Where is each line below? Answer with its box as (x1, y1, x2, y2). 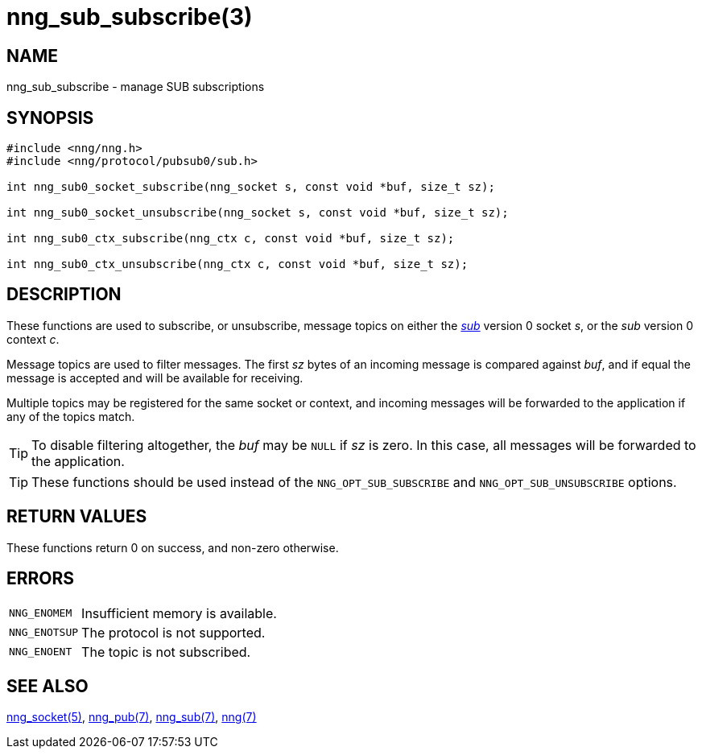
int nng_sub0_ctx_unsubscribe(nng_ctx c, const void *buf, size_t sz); (6, 258, 469, 271)
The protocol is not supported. (81, 624, 266, 641)
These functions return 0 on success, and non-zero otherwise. (6, 540, 339, 555)
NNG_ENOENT (9, 646, 72, 658)
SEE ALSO (6, 675, 89, 696)
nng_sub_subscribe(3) (6, 3, 253, 31)
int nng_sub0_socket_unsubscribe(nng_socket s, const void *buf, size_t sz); (6, 206, 509, 220)
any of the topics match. (6, 409, 135, 423)
